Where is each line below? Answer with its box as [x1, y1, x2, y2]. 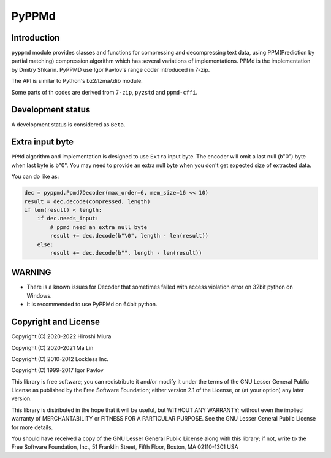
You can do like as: [11, 173, 59, 180]
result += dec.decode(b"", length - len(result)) [50, 249, 202, 256]
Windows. [26, 292, 52, 299]
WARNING [11, 267, 51, 278]
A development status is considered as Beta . [11, 120, 126, 128]
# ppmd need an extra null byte [50, 223, 147, 230]
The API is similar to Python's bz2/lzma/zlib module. [11, 77, 143, 85]
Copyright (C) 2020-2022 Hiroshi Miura [11, 333, 112, 340]
